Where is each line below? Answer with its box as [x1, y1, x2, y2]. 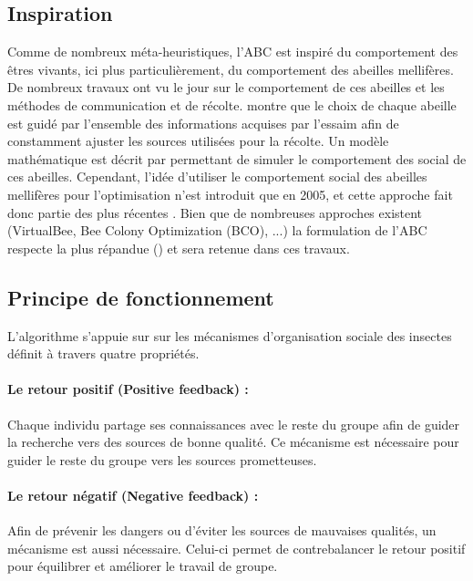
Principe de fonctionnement [7, 283, 274, 311]
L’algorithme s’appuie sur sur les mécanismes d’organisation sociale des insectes [7, 326, 452, 345]
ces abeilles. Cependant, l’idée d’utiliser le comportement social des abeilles [7, 167, 427, 186]
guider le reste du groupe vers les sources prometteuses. [7, 450, 317, 469]
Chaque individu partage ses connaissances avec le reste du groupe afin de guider [7, 414, 460, 433]
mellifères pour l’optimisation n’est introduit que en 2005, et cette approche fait [7, 184, 453, 203]
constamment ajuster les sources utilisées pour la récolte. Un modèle [7, 131, 389, 150]
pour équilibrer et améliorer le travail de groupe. [7, 556, 278, 576]
